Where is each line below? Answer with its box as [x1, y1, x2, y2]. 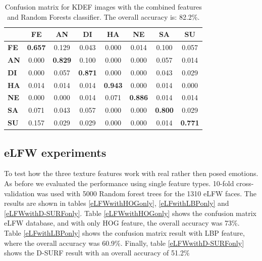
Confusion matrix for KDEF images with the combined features [5, 2, 202, 12]
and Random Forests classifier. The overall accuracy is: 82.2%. [7, 11, 200, 22]
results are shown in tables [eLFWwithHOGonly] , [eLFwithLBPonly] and [4, 198, 229, 208]
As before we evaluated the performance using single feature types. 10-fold [4, 178, 234, 188]
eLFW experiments [4, 144, 107, 160]
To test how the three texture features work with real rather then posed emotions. [4, 168, 258, 179]
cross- [236, 178, 254, 188]
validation [4, 188, 35, 198]
